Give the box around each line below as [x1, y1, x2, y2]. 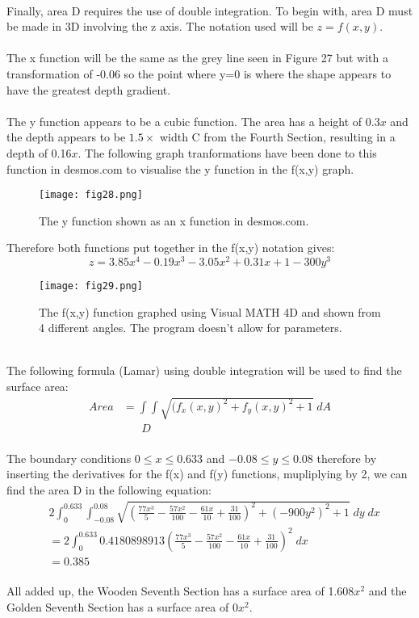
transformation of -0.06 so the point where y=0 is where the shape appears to [6, 65, 392, 82]
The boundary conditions [6, 449, 132, 466]
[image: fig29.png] [39, 280, 143, 292]
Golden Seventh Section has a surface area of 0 [6, 598, 238, 615]
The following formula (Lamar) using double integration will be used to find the [6, 362, 402, 379]
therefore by [316, 449, 377, 466]
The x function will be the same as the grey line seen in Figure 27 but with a [6, 49, 388, 66]
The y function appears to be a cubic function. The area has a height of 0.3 [6, 112, 380, 129]
